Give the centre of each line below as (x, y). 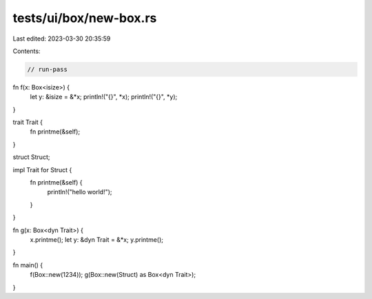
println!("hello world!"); (80, 192)
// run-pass (48, 69)
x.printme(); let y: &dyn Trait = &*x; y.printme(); (97, 239)
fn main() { (28, 265)
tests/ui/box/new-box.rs (85, 18)
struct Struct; (31, 157)
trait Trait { (28, 122)
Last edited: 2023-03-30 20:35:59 (62, 39)
